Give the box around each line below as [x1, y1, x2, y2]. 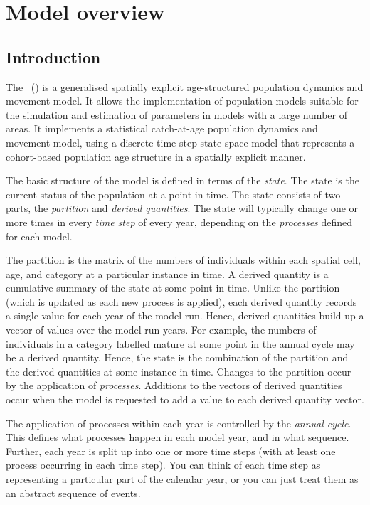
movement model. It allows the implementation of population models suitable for [6, 93, 359, 108]
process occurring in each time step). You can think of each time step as [6, 457, 321, 472]
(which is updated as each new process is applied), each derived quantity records [6, 294, 357, 309]
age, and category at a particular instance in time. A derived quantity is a [6, 266, 329, 281]
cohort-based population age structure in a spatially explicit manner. [6, 149, 306, 164]
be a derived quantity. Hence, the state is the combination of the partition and [6, 350, 349, 365]
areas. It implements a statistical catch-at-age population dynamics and [6, 121, 318, 136]
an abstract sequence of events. [6, 485, 141, 500]
